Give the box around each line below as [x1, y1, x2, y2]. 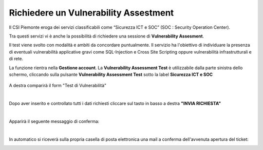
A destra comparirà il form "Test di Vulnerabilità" [9, 83, 107, 89]
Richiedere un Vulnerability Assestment [9, 7, 174, 18]
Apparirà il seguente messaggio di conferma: [9, 118, 99, 124]
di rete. [9, 56, 23, 62]
